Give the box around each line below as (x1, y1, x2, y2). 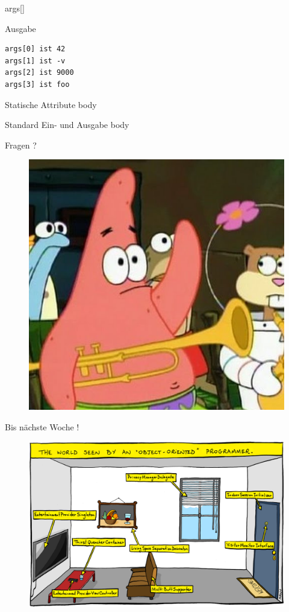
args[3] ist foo (5, 80, 70, 89)
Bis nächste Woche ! (5, 420, 79, 433)
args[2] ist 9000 (5, 68, 74, 77)
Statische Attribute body (5, 98, 97, 110)
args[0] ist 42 (5, 45, 66, 54)
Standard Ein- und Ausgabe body (5, 118, 129, 131)
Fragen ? (5, 138, 37, 151)
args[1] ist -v (5, 56, 66, 65)
